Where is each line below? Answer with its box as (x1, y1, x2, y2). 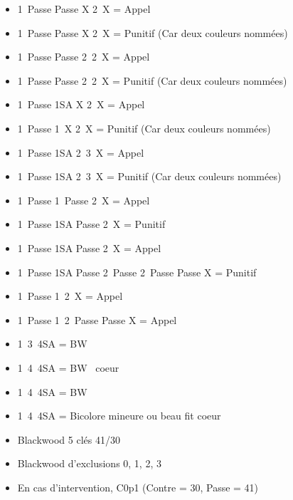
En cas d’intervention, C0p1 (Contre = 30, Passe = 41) (17, 479, 259, 494)
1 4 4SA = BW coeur (17, 360, 119, 375)
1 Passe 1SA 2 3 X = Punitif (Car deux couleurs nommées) (17, 169, 282, 184)
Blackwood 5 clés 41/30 (17, 432, 120, 447)
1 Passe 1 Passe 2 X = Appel (17, 192, 150, 207)
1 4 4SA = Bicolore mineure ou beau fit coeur (17, 408, 221, 423)
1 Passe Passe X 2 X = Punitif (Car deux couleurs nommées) (17, 25, 288, 40)
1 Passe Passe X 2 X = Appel (17, 1, 151, 16)
